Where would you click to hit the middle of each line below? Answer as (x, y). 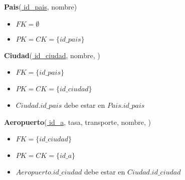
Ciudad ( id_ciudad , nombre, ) (52, 55)
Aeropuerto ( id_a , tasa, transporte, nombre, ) (78, 122)
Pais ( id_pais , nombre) (41, 7)
